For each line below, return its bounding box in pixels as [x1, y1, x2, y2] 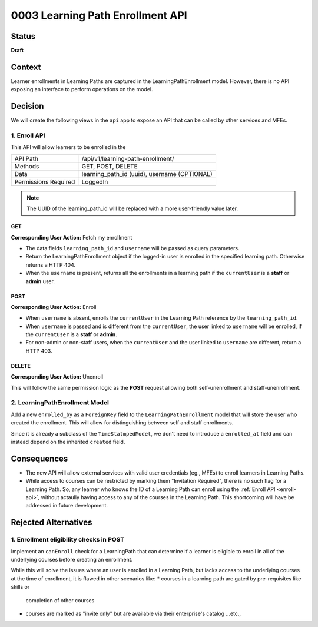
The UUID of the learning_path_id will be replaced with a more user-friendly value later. [26, 205, 238, 212]
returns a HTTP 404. [25, 261, 76, 268]
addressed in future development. [25, 502, 108, 509]
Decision [11, 101, 44, 111]
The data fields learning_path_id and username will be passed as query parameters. [25, 244, 240, 251]
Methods [14, 162, 39, 170]
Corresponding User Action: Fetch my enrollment [11, 234, 132, 241]
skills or [11, 583, 30, 590]
